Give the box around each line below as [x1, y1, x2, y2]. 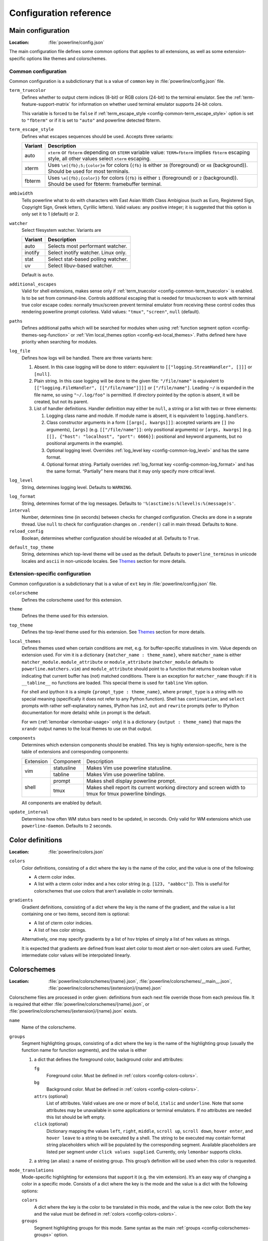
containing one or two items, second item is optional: [21, 911, 130, 917]
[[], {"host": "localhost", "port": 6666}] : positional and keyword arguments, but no [46, 433, 243, 439]
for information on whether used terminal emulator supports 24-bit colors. [71, 101, 223, 107]
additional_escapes [9, 281, 57, 287]
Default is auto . [21, 272, 54, 278]
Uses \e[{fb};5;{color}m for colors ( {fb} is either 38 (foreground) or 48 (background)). [48, 162, 248, 169]
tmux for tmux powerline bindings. [86, 790, 166, 797]
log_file [9, 348, 31, 354]
